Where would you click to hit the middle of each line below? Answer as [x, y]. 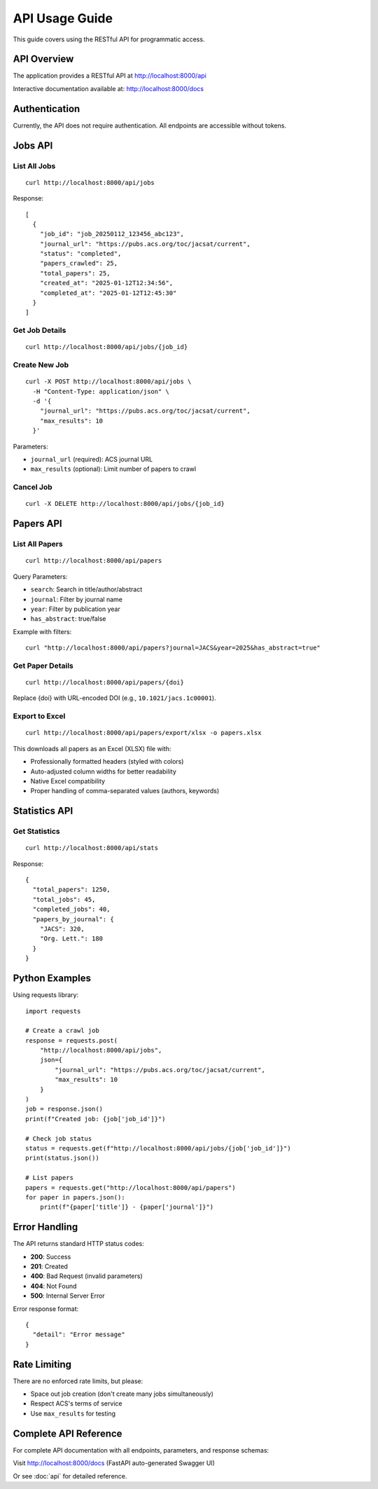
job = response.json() [64, 1109]
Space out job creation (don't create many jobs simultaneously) [122, 1394]
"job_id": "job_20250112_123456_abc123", [112, 234]
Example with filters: [42, 631]
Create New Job [41, 365]
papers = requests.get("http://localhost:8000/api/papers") [131, 1187]
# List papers [49, 1178]
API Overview [43, 59]
